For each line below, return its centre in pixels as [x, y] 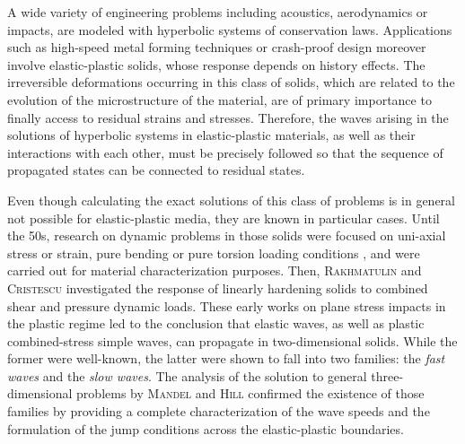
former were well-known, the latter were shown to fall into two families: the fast [226, 358]
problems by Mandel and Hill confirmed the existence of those [250, 393]
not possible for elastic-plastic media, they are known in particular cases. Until [224, 218]
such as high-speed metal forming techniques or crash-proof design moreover [217, 47]
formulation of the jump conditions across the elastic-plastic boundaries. [206, 428]
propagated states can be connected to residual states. [156, 170]
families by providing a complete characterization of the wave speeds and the [219, 411]
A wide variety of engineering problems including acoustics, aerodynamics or [218, 12]
